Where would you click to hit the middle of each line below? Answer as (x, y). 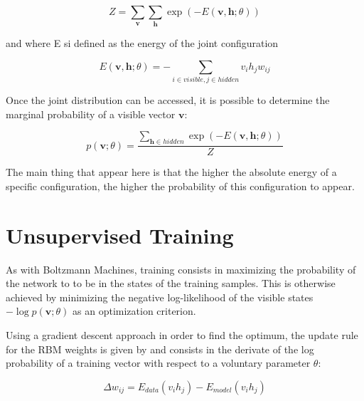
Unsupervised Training (120, 235)
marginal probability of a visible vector (91, 114)
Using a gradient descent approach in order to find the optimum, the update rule (182, 334)
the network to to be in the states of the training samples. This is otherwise (171, 283)
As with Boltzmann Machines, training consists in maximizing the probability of (181, 269)
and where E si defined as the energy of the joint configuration (142, 43)
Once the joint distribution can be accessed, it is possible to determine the (168, 100)
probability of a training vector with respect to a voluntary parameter (158, 363)
